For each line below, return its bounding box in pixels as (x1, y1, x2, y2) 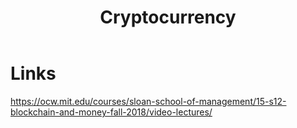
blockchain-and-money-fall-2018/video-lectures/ (10, 106, 213, 118)
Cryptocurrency (99, 6, 237, 29)
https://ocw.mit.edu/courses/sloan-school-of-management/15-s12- (10, 95, 287, 107)
